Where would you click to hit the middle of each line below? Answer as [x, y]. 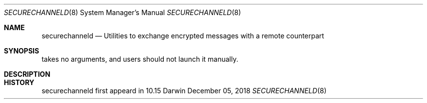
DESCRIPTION [27, 74]
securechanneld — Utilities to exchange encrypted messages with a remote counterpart [183, 36]
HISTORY [19, 82]
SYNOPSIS [22, 51]
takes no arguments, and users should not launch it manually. [140, 59]
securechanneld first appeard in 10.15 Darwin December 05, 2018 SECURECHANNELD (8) [184, 91]
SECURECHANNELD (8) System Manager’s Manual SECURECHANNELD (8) [123, 12]
